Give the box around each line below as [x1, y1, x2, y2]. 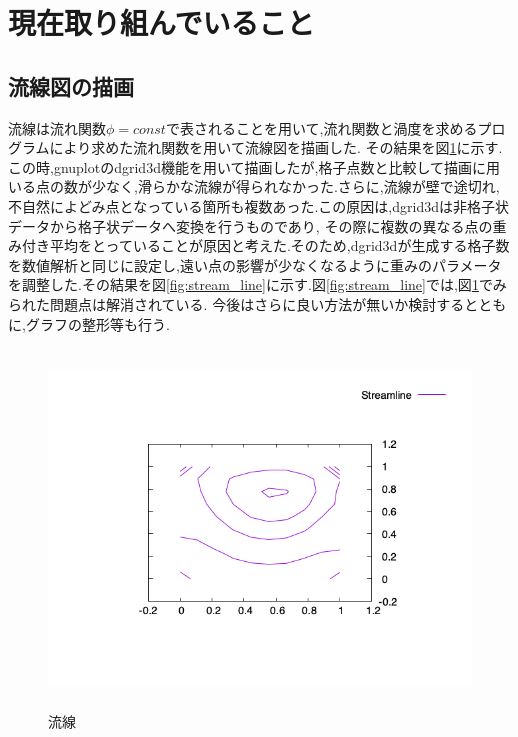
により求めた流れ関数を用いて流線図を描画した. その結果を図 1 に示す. [49, 137, 503, 158]
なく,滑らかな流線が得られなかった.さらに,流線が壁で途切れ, [105, 176, 500, 197]
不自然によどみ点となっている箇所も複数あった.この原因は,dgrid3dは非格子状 [8, 195, 509, 216]
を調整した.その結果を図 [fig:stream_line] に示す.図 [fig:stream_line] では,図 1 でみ [8, 274, 507, 295]
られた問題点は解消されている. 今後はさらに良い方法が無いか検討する [8, 293, 465, 314]
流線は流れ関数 [8, 117, 106, 138]
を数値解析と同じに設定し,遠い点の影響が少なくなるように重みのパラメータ [8, 254, 502, 275]
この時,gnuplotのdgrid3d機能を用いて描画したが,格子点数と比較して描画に [8, 156, 486, 177]
